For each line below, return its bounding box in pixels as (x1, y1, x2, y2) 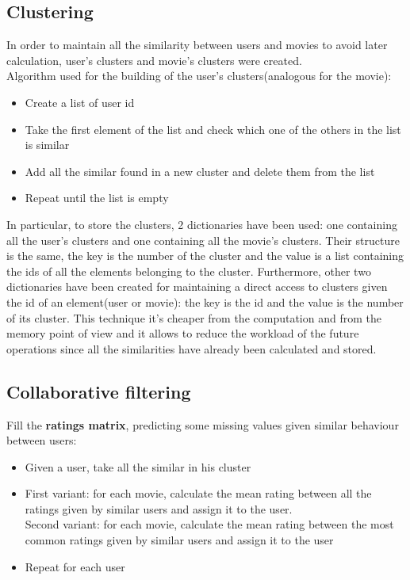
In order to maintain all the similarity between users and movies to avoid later (6, 36, 388, 53)
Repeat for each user (25, 558, 125, 574)
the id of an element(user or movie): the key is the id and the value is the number (6, 293, 404, 310)
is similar (25, 136, 70, 153)
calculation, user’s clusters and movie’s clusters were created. (6, 52, 302, 68)
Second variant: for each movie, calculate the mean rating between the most (25, 516, 394, 532)
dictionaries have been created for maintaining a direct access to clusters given (6, 278, 388, 295)
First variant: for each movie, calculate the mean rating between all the (25, 485, 372, 502)
